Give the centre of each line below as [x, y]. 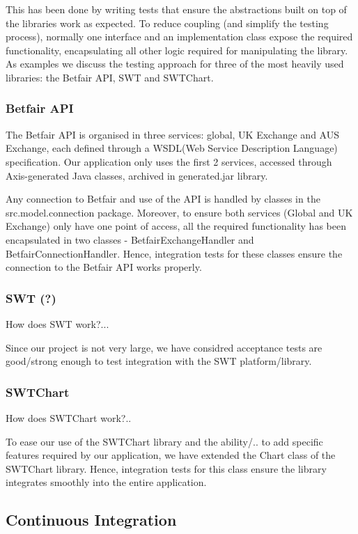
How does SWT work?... [57, 323]
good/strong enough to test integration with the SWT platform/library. [159, 361]
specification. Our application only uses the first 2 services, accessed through [169, 161]
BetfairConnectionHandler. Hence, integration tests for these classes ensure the [174, 253]
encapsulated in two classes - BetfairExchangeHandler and [130, 239]
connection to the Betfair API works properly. [104, 267]
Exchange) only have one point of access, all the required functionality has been [176, 226]
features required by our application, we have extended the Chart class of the [171, 455]
